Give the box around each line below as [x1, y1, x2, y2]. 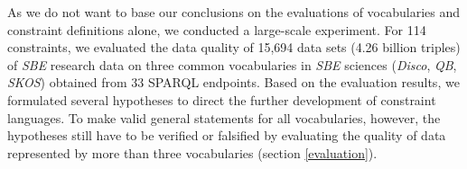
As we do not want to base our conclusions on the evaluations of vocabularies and [7, 3, 461, 21]
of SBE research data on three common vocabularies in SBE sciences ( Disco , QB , [7, 55, 457, 74]
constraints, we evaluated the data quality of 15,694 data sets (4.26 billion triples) [7, 38, 461, 57]
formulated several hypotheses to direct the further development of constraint [7, 90, 436, 109]
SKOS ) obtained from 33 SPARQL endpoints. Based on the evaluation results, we [7, 73, 460, 92]
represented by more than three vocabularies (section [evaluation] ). [7, 143, 378, 162]
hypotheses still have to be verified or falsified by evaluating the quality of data [7, 126, 446, 145]
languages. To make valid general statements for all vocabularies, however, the [7, 108, 441, 127]
